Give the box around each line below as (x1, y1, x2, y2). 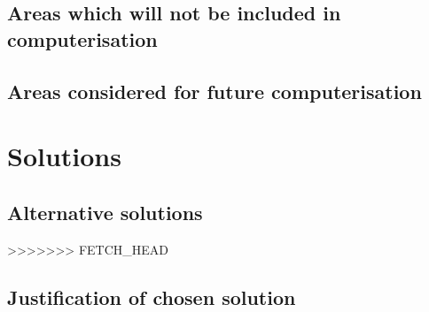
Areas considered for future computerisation (7, 77, 422, 104)
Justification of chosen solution (7, 283, 296, 310)
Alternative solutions (7, 198, 203, 225)
